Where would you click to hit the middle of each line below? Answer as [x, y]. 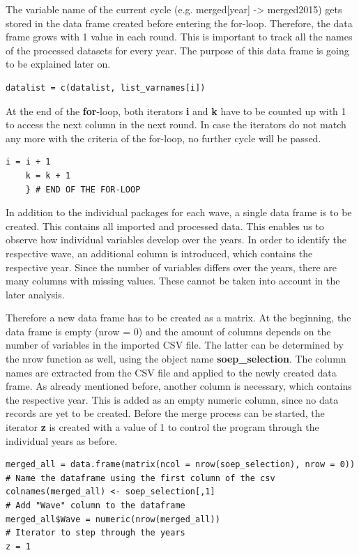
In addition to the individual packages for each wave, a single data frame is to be [179, 212]
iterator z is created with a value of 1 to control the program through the [162, 427]
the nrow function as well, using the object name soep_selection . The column [176, 359]
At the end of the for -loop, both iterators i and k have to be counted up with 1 [176, 111]
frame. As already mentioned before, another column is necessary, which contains [179, 386]
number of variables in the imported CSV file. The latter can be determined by [175, 345]
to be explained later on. [58, 64]
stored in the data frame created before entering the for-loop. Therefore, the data [179, 23]
